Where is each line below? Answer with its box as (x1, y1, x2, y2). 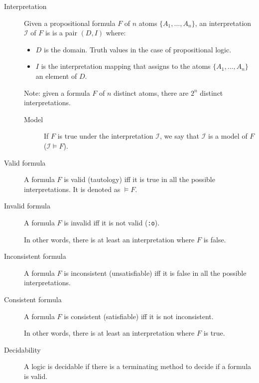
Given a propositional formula (24, 17, 116, 28)
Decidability (4, 344, 41, 355)
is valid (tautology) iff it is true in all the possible (64, 174, 215, 185)
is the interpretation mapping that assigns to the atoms (41, 61, 211, 71)
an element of (35, 70, 77, 81)
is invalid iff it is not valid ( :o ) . (64, 217, 160, 227)
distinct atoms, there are (114, 87, 189, 98)
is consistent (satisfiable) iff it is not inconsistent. (64, 311, 214, 321)
